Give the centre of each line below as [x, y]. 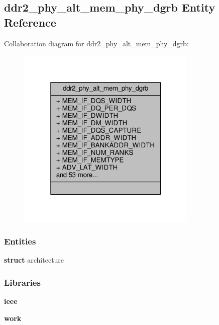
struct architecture [34, 260]
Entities [20, 241]
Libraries [22, 282]
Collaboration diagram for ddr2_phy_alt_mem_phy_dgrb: [96, 43]
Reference [30, 22]
